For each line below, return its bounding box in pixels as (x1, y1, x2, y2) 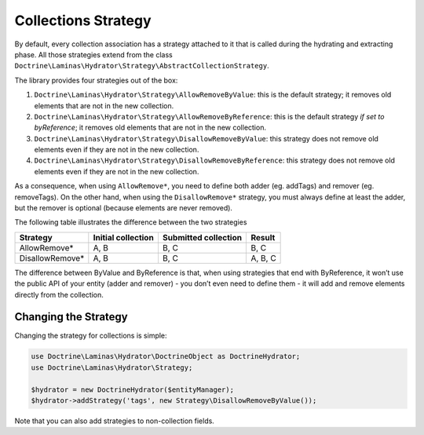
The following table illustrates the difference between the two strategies (14, 217, 247, 227)
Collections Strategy (14, 12, 152, 29)
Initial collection (93, 232, 155, 243)
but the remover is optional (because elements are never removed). (14, 203, 233, 213)
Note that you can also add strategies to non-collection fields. (14, 416, 215, 426)
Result (250, 232, 276, 243)
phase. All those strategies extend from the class (14, 49, 173, 59)
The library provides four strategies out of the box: (14, 75, 178, 85)
